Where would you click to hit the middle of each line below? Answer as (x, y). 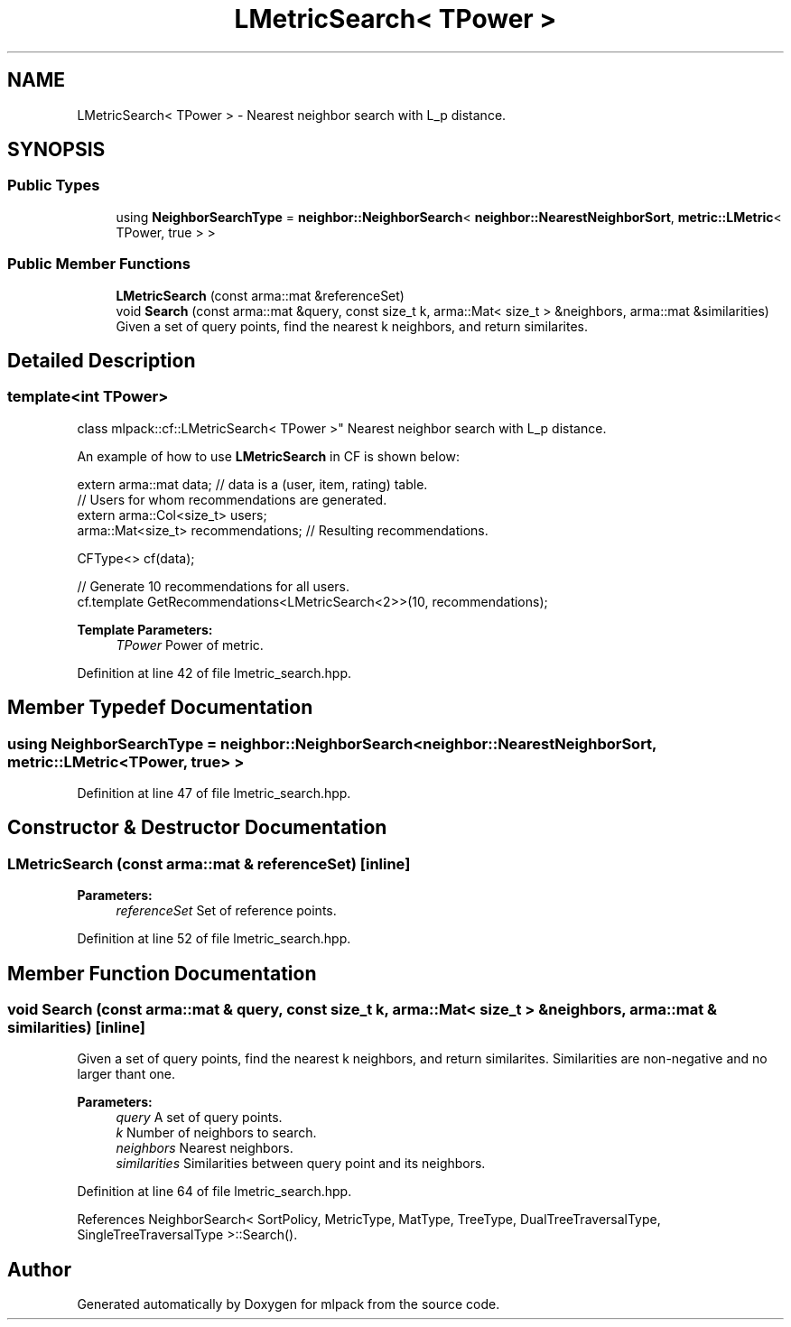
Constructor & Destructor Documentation (197, 828)
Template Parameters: (145, 629)
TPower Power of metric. (190, 645)
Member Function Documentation (162, 973)
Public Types (54, 186)
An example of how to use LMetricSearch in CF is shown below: (269, 456)
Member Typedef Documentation (160, 708)
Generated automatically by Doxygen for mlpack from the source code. (288, 1304)
